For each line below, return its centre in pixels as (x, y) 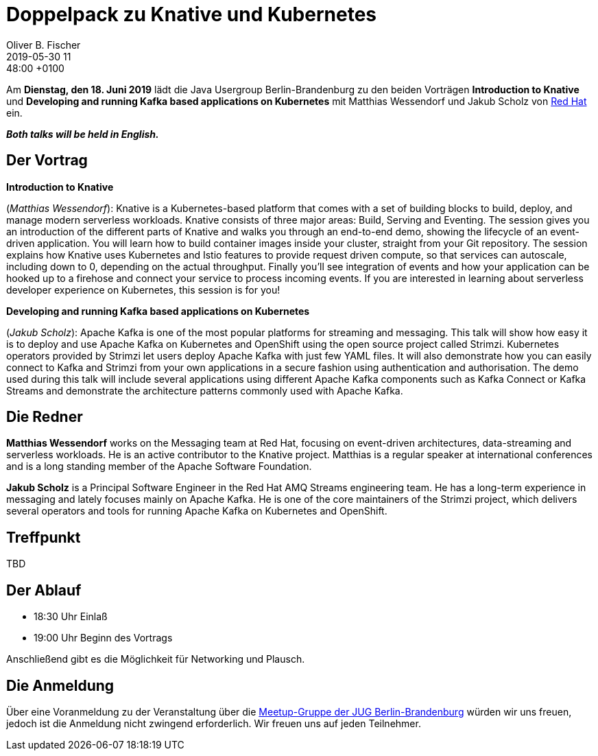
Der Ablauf (44, 590)
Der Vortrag (47, 161)
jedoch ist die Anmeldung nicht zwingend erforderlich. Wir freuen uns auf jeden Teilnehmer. (214, 723)
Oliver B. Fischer (44, 45)
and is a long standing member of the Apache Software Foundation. (159, 466)
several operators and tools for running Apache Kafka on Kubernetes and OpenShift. (197, 511)
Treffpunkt (44, 537)
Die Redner (45, 417)
